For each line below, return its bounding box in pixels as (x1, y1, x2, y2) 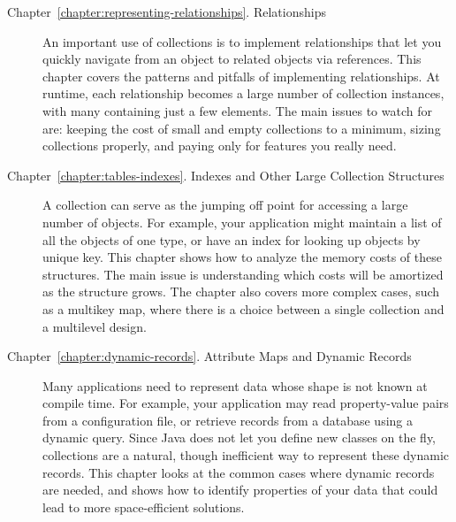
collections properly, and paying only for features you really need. (42, 136, 397, 155)
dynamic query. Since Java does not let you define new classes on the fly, (42, 428, 437, 447)
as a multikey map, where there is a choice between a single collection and (42, 299, 445, 318)
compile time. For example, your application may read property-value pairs (42, 394, 449, 412)
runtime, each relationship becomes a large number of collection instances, (42, 84, 445, 103)
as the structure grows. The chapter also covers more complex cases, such (42, 282, 440, 301)
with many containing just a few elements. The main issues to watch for (42, 101, 432, 119)
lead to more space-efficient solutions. (42, 497, 245, 516)
